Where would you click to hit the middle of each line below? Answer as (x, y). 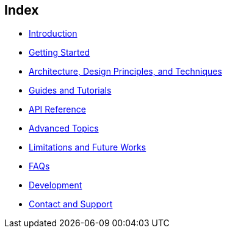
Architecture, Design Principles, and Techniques (125, 72)
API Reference (57, 109)
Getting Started (59, 53)
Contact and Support (71, 204)
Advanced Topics (64, 128)
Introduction (53, 34)
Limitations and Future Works (88, 147)
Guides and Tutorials (70, 91)
